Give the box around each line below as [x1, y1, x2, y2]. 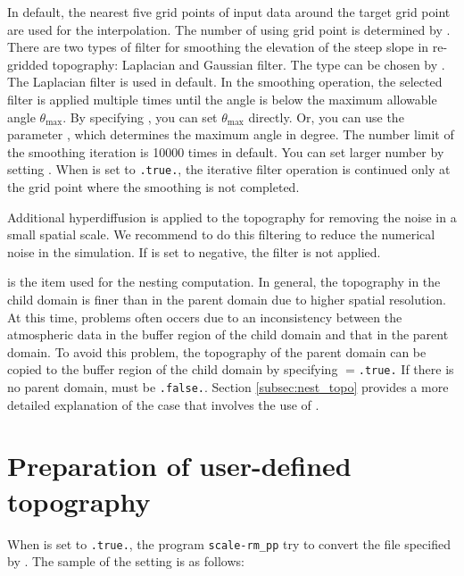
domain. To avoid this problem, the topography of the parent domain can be [7, 342, 427, 361]
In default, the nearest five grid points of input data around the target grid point [7, 3, 451, 21]
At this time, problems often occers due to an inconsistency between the [7, 307, 402, 326]
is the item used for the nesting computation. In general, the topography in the [7, 272, 441, 291]
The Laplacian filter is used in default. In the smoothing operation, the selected [7, 72, 443, 91]
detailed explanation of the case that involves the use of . [7, 395, 319, 413]
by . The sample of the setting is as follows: [7, 552, 244, 571]
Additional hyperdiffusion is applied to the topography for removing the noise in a [7, 207, 457, 226]
